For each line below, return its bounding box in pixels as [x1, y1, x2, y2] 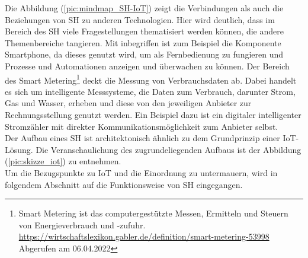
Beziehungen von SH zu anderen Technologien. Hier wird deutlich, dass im [5, 13, 275, 26]
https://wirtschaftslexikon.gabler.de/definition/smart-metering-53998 [18, 230, 269, 243]
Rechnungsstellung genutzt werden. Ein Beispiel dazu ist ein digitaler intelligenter [5, 109, 301, 120]
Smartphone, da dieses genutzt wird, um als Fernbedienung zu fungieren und [5, 48, 284, 60]
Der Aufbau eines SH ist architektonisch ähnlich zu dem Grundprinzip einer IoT [5, 132, 296, 144]
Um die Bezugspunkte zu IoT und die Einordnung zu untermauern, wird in [5, 166, 278, 179]
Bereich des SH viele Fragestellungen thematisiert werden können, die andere [5, 25, 284, 37]
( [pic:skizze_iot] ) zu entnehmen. [5, 155, 121, 167]
